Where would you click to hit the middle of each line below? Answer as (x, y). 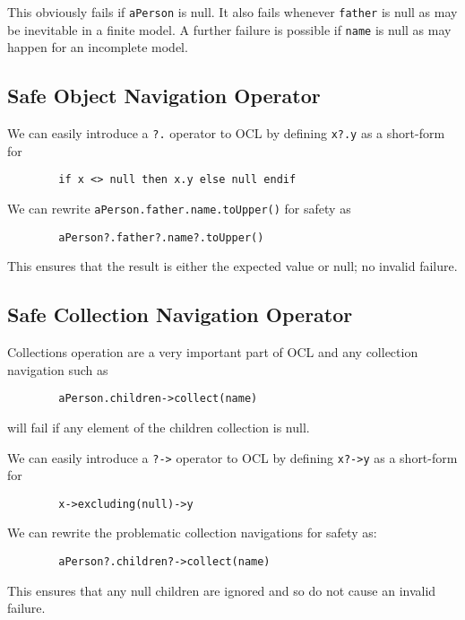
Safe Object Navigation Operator (164, 96)
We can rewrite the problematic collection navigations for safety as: (192, 533)
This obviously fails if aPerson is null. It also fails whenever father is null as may (232, 12)
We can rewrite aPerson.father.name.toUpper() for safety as (179, 209)
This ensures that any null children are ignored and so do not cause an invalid (222, 590)
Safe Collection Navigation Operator (180, 314)
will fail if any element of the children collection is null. (159, 427)
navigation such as (58, 369)
